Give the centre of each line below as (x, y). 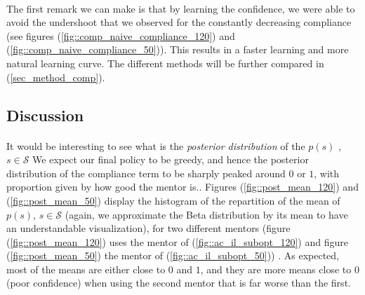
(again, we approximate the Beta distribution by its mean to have (206, 214)
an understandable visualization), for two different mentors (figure (148, 228)
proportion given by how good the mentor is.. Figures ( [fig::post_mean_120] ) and (182, 187)
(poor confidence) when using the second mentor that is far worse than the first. (179, 283)
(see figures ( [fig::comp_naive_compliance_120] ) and (121, 35)
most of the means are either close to (86, 269)
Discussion (45, 115)
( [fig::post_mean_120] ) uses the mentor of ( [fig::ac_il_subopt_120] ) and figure (177, 241)
